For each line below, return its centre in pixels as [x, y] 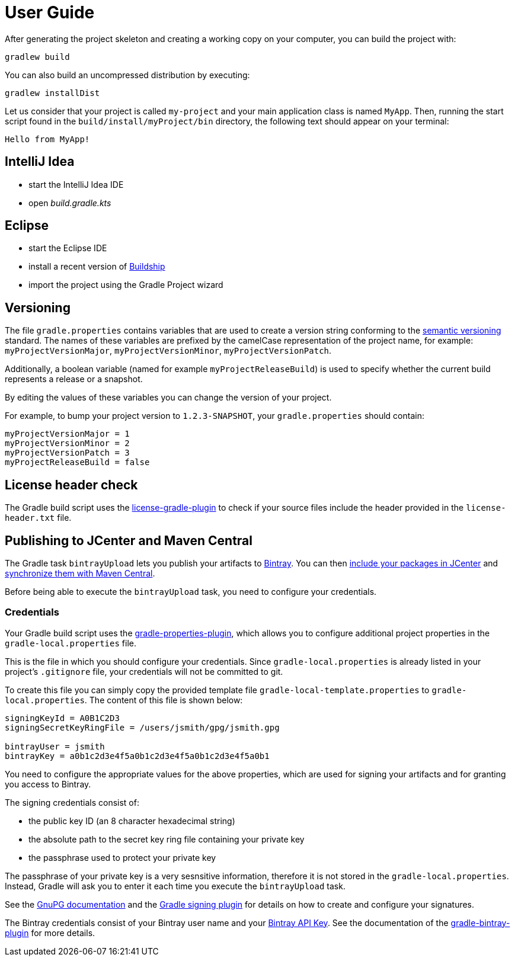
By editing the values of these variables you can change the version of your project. [168, 398]
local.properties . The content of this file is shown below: [124, 700]
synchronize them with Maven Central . [80, 573]
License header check [71, 485]
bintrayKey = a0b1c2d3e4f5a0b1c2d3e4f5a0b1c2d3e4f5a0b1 [137, 756]
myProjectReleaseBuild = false [77, 462]
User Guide [50, 12]
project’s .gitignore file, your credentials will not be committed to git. [144, 671]
